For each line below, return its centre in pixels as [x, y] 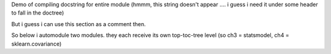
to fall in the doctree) [38, 13]
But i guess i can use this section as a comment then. [79, 24]
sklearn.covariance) [36, 44]
